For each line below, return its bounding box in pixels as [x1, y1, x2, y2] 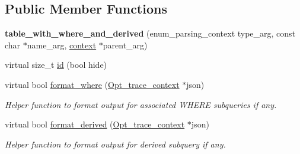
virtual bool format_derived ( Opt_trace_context [5, 118, 185, 130]
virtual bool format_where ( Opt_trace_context [5, 78, 180, 90]
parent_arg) [103, 38, 148, 51]
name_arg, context [27, 38, 97, 51]
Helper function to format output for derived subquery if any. [5, 137, 226, 150]
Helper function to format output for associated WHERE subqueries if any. [5, 98, 277, 110]
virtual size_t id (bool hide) [5, 58, 107, 71]
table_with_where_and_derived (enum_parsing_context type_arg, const [5, 27, 296, 40]
